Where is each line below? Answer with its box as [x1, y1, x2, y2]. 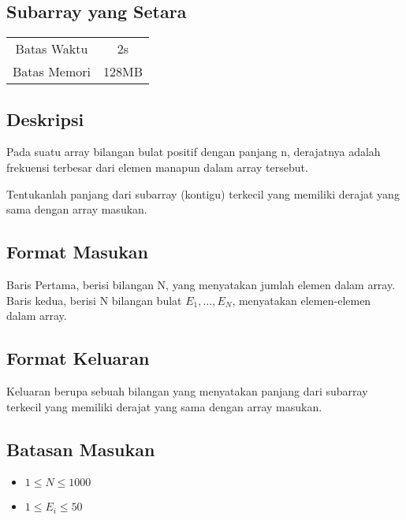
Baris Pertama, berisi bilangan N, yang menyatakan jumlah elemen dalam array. [6, 276, 396, 292]
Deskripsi [6, 106, 84, 131]
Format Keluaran [6, 346, 150, 370]
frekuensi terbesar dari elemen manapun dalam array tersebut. [6, 159, 308, 175]
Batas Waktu [15, 39, 88, 58]
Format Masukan [6, 240, 149, 264]
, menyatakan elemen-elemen [232, 292, 371, 308]
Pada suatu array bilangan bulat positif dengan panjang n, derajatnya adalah [6, 143, 381, 160]
